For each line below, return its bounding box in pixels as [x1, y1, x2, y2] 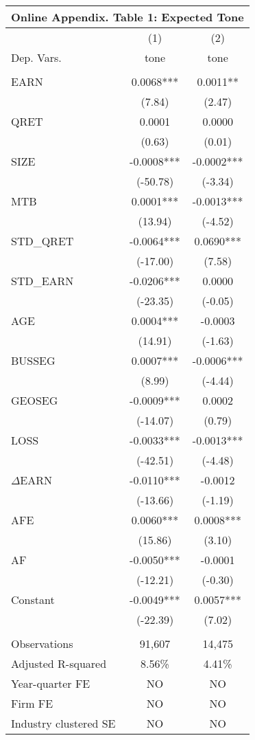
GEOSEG [11, 392, 58, 408]
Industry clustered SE [11, 715, 116, 731]
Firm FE [11, 695, 53, 711]
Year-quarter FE [11, 675, 90, 691]
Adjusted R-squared [11, 655, 107, 671]
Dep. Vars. [11, 49, 62, 65]
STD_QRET [11, 233, 74, 249]
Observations [11, 636, 73, 651]
